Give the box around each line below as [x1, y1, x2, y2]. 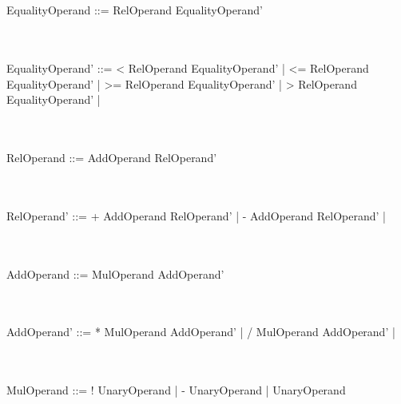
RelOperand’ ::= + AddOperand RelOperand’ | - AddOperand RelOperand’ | [6, 207, 386, 224]
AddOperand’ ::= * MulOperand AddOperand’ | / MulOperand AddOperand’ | [6, 323, 395, 340]
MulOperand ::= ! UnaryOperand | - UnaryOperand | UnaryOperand [6, 382, 346, 398]
